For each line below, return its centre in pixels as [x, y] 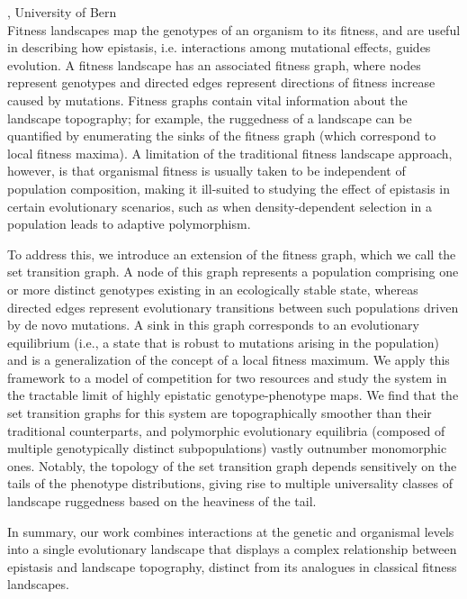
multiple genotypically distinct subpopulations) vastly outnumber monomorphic [227, 448]
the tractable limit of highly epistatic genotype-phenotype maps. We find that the [233, 395]
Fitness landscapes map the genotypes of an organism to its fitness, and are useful [234, 29]
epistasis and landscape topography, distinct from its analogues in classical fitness [232, 566]
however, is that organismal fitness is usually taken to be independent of [207, 171]
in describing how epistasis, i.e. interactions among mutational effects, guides [219, 47]
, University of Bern [62, 12]
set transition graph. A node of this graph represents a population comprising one [233, 272]
